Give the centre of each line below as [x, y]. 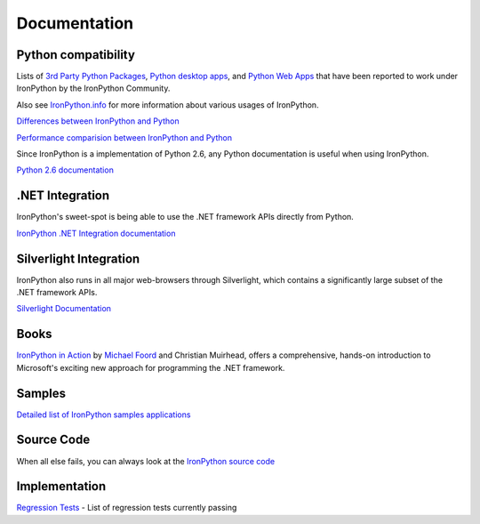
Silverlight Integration [78, 258]
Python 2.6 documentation [65, 170]
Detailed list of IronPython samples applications [104, 415]
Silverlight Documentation [64, 309]
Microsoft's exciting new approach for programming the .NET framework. [151, 367]
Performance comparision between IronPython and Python [124, 137]
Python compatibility [76, 55]
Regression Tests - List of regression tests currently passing [127, 508]
